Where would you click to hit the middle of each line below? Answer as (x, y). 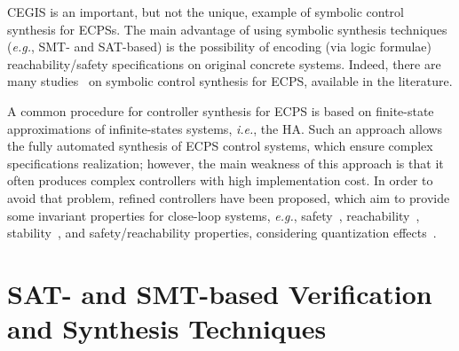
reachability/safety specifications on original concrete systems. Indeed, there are (224, 63)
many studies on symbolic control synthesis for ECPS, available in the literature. (230, 81)
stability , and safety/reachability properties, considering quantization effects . (222, 233)
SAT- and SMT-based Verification (220, 293)
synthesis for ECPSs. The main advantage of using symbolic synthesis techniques (227, 29)
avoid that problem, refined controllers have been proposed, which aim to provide (229, 197)
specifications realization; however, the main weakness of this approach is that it (226, 163)
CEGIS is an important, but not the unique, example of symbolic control (206, 12)
